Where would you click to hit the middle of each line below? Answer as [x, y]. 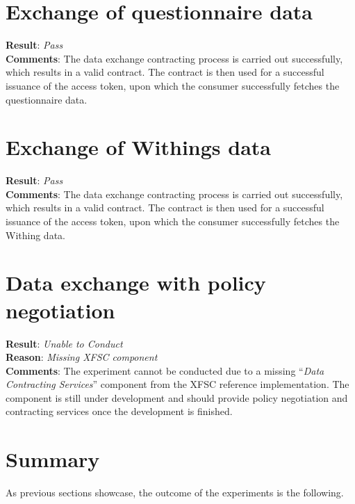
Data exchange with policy [136, 283]
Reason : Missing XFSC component [82, 357]
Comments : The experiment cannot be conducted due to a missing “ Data [165, 370]
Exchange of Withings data [138, 147]
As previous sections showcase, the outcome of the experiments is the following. [175, 493]
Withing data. [35, 235]
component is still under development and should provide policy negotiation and [177, 397]
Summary [53, 459]
